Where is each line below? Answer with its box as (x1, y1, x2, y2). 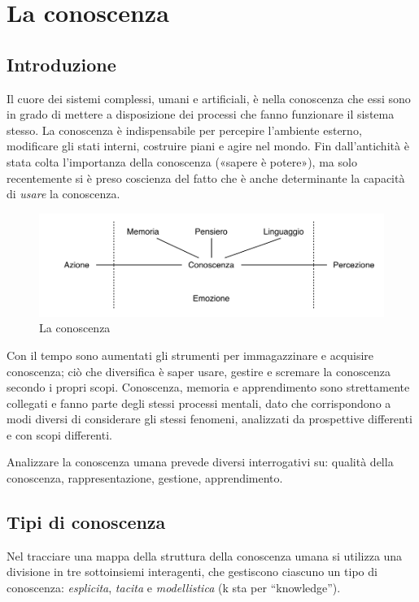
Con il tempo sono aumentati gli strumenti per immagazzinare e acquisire (7, 346, 374, 363)
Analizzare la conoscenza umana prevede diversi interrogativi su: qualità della (7, 453, 394, 470)
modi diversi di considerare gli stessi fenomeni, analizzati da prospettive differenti (7, 410, 412, 427)
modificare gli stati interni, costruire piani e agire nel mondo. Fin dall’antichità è (7, 137, 409, 154)
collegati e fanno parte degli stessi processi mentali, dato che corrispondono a (7, 394, 391, 411)
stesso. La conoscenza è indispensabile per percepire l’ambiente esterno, (7, 121, 362, 138)
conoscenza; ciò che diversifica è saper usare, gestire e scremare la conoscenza (7, 362, 391, 379)
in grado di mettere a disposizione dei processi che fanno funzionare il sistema (7, 106, 395, 123)
